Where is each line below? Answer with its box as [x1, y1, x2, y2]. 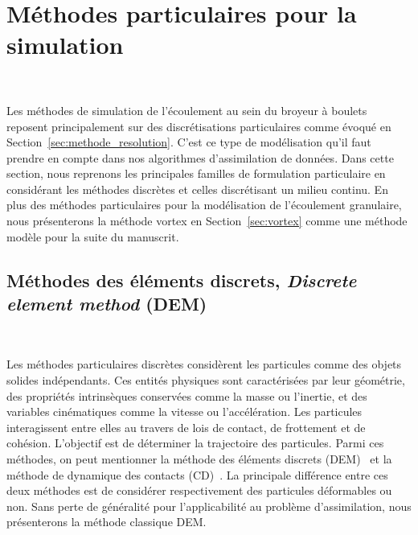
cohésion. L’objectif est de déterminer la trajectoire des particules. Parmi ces [6, 434, 384, 451]
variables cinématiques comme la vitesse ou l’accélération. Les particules [6, 403, 363, 420]
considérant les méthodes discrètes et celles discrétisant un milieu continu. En [6, 180, 388, 197]
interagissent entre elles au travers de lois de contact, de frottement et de [6, 418, 366, 435]
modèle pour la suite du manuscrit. [6, 228, 179, 245]
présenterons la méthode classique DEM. [6, 513, 207, 530]
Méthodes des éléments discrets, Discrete [6, 267, 357, 292]
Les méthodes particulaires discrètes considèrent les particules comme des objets [6, 356, 402, 372]
